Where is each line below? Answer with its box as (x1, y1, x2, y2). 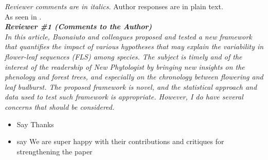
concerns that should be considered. (5, 101, 115, 112)
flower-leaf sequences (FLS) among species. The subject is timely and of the (5, 51, 242, 62)
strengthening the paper (16, 146, 93, 156)
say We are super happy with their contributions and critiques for (16, 136, 224, 147)
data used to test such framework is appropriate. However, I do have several (5, 91, 243, 102)
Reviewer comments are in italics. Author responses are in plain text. (5, 1, 223, 11)
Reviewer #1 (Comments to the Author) (5, 21, 152, 32)
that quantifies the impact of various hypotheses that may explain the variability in (5, 41, 264, 52)
